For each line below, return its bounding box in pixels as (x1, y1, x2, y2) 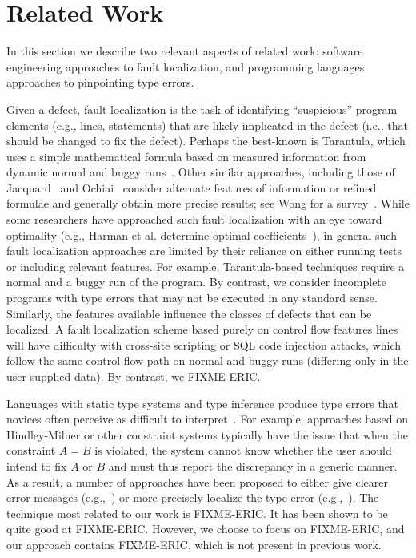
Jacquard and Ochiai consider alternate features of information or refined (6, 179, 377, 196)
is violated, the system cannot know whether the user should (94, 442, 392, 459)
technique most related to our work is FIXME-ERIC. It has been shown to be (6, 504, 388, 521)
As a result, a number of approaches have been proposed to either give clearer (6, 473, 388, 490)
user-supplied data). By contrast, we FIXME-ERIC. (6, 368, 261, 384)
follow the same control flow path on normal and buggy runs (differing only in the (6, 352, 409, 369)
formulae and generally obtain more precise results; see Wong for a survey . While (6, 195, 410, 212)
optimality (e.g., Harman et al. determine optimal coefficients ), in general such (6, 226, 397, 243)
